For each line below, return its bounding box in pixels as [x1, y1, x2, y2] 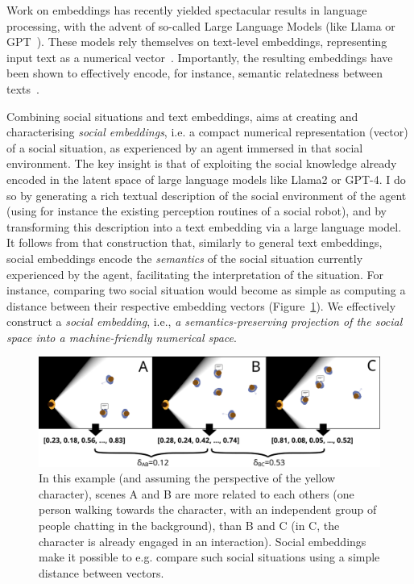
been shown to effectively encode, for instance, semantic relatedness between [6, 65, 383, 81]
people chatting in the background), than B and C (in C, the [39, 517, 340, 534]
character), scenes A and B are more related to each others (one [39, 485, 354, 502]
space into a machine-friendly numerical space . [6, 328, 237, 345]
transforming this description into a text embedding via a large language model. [6, 218, 402, 235]
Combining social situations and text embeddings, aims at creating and [6, 107, 358, 124]
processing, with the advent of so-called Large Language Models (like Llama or [6, 17, 395, 34]
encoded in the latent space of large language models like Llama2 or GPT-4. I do [6, 170, 406, 187]
